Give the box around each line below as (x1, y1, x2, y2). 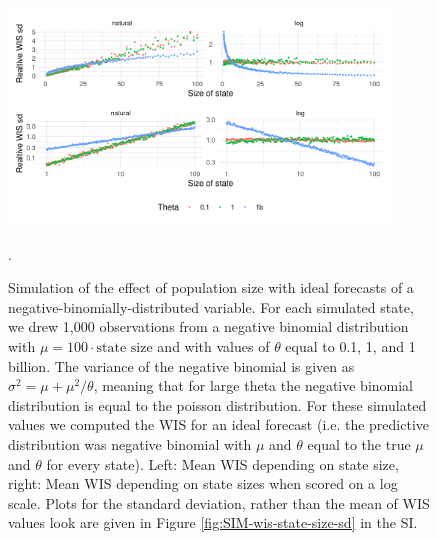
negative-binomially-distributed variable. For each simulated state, (8, 296, 414, 317)
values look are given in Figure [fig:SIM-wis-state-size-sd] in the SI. (8, 512, 418, 533)
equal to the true (307, 433, 411, 454)
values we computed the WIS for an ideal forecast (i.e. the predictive (8, 414, 430, 435)
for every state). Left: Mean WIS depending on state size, (46, 453, 399, 474)
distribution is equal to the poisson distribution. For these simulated (8, 394, 427, 415)
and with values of (157, 335, 270, 356)
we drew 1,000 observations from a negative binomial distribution (8, 316, 409, 337)
